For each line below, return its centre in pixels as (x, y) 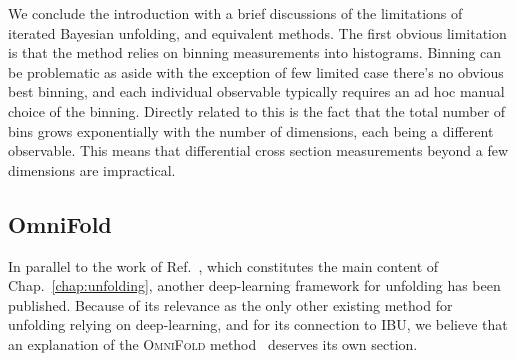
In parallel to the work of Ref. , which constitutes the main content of (223, 265)
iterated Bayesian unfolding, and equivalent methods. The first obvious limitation (257, 32)
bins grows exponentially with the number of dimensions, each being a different (251, 130)
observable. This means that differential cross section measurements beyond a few (258, 150)
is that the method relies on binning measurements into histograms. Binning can (255, 52)
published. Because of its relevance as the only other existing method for (230, 304)
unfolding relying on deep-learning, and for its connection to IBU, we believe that (258, 324)
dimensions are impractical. (92, 169)
